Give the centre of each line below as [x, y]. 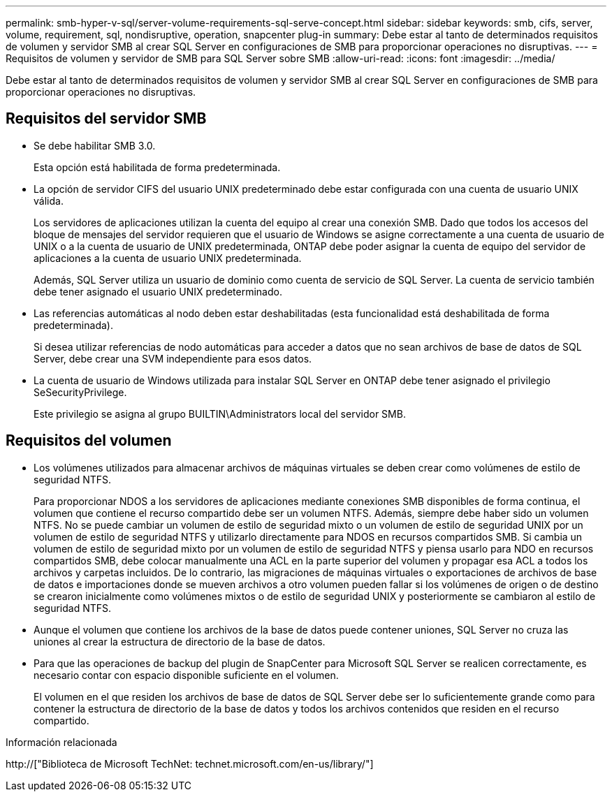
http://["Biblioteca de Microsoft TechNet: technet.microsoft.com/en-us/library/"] [190, 763]
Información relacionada [61, 742]
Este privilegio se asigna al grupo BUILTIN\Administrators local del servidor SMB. [220, 414]
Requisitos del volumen [89, 441]
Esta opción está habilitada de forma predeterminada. [157, 167]
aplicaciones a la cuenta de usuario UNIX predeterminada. [168, 258]
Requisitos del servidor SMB [106, 119]
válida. [49, 200]
